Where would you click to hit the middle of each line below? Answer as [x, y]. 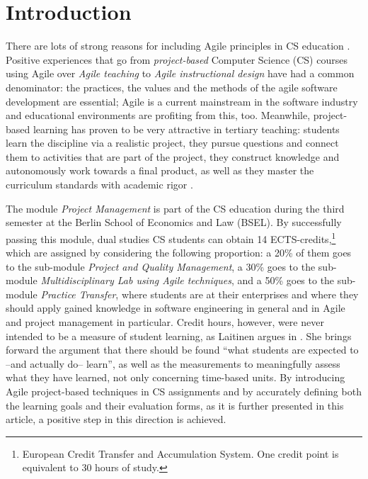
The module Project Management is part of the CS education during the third [175, 208]
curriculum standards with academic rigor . [99, 185]
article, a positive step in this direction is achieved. [116, 419]
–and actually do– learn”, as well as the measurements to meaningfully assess [173, 363]
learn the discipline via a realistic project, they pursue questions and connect [172, 143]
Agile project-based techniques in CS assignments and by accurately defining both [184, 391]
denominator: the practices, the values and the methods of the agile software [172, 87]
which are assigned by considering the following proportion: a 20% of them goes [179, 253]
